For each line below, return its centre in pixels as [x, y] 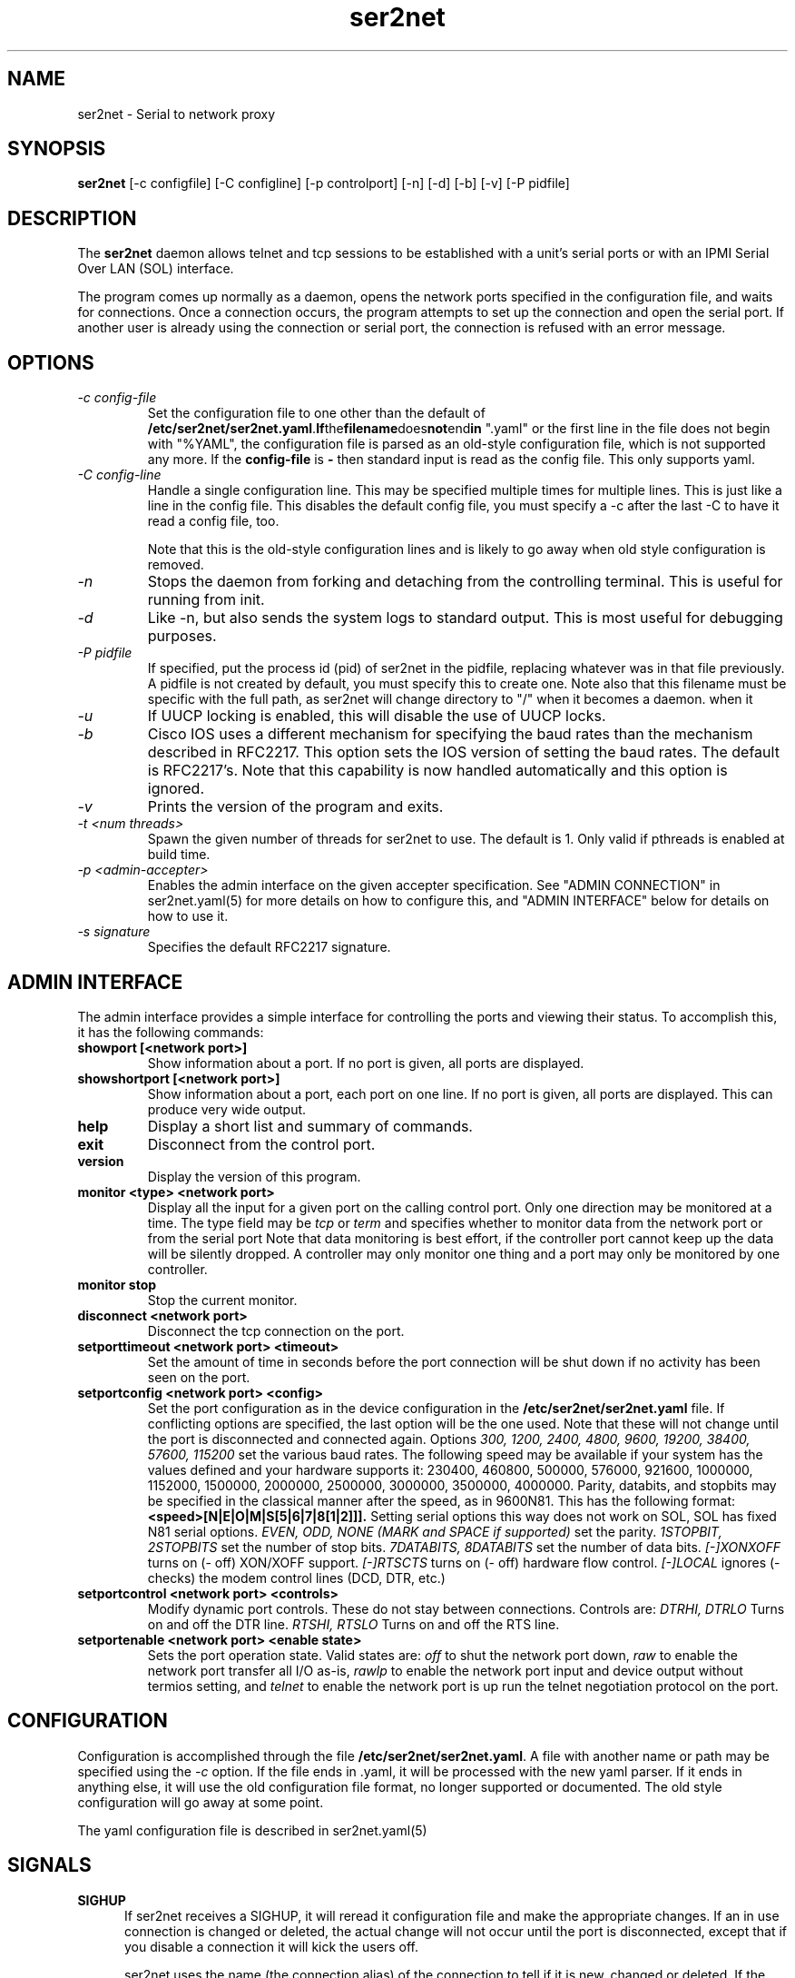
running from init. [206, 600]
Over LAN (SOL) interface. [156, 269]
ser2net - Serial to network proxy [177, 114]
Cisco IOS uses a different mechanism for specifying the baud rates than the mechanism [450, 734]
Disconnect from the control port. [261, 1144]
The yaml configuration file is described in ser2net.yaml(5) [252, 1830]
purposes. [182, 636]
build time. [179, 855]
